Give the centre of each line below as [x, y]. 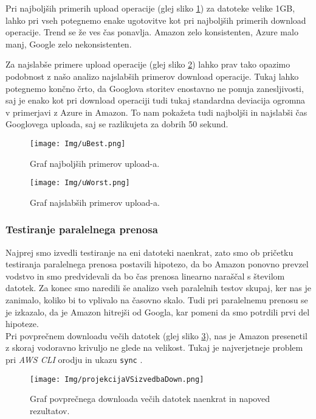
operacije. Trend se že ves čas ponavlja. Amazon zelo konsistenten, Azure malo [152, 32]
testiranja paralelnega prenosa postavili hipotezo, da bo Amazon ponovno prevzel [157, 264]
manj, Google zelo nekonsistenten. [69, 44]
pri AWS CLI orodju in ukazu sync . [74, 359]
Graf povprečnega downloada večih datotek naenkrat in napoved [150, 399]
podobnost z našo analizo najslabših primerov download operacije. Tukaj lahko [152, 76]
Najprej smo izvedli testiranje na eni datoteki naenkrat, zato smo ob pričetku [149, 252]
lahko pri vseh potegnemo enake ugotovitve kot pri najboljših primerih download [156, 20]
